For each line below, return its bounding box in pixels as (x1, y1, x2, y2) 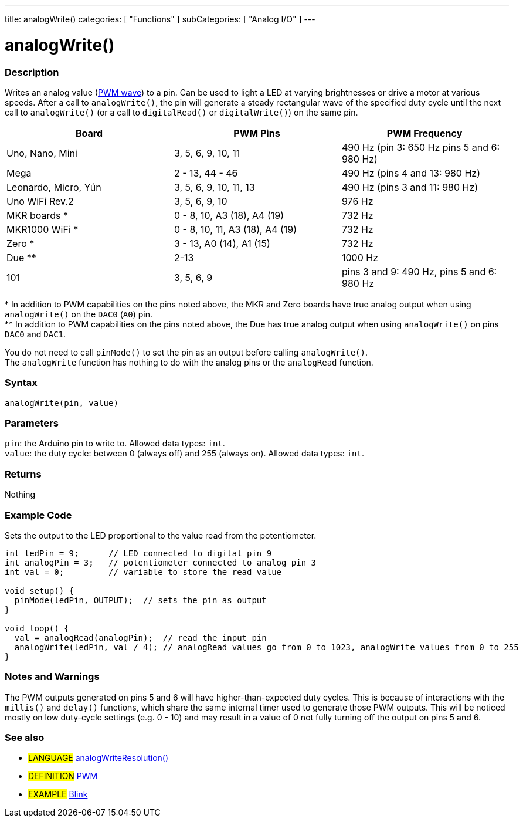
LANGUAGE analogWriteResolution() (28, 753, 169, 763)
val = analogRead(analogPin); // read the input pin (14, 632, 267, 642)
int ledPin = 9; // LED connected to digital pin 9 (5, 548, 272, 558)
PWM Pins (233, 127, 280, 139)
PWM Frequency (386, 127, 463, 139)
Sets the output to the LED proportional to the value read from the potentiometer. (5, 530, 317, 540)
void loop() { (5, 623, 69, 633)
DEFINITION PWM (28, 771, 98, 782)
